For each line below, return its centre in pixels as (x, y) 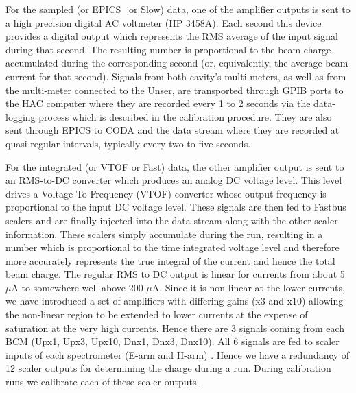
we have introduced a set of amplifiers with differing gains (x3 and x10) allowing (175, 301)
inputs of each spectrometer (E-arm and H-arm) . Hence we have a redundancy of (178, 354)
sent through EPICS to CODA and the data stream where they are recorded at (173, 130)
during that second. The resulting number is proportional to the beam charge (168, 49)
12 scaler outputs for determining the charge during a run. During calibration (168, 368)
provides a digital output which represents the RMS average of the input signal (172, 36)
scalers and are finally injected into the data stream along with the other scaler (172, 220)
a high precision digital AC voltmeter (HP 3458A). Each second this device (164, 22)
